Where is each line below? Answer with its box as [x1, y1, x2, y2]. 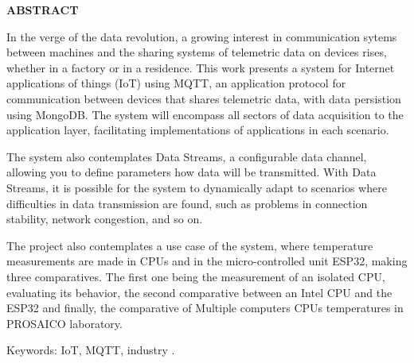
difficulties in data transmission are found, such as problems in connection [6, 195, 368, 211]
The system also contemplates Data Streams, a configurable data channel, [6, 148, 367, 164]
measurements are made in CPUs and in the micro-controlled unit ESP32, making [6, 253, 408, 269]
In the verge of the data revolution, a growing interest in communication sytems [6, 28, 397, 44]
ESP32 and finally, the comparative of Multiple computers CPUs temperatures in [6, 299, 404, 316]
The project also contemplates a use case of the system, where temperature [6, 237, 373, 253]
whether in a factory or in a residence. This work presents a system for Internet [6, 59, 395, 75]
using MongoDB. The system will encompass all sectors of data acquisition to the [6, 106, 404, 122]
